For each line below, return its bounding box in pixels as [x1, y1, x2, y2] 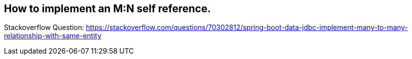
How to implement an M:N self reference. [4, 2, 211, 15]
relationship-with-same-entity [4, 31, 102, 40]
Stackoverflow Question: [4, 23, 84, 32]
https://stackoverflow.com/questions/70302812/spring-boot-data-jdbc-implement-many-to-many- [86, 23, 408, 32]
